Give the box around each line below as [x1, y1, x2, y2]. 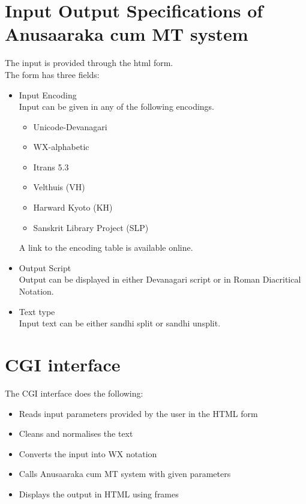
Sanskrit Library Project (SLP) [33, 221, 149, 233]
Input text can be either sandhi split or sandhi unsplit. [19, 317, 221, 329]
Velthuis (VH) [33, 181, 85, 193]
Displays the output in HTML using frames [19, 487, 179, 500]
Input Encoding [19, 88, 77, 101]
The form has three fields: [5, 68, 100, 80]
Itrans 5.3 [33, 160, 69, 173]
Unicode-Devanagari [33, 120, 107, 133]
